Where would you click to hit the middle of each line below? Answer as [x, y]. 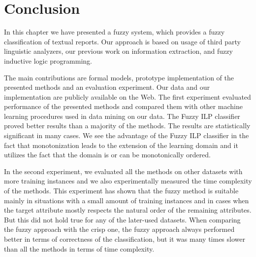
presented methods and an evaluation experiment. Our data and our [107, 87]
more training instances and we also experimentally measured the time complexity [128, 181]
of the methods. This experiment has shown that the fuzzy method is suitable [121, 191]
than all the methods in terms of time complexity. [79, 248]
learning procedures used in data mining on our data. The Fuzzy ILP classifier [122, 116]
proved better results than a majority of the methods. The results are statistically [127, 126]
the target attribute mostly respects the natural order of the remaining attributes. [128, 210]
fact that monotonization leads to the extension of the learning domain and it [121, 145]
